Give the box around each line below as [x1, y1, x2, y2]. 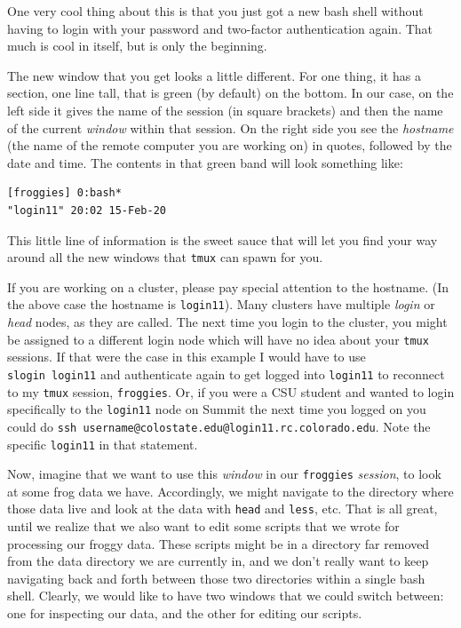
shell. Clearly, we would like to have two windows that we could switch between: [7, 586, 444, 605]
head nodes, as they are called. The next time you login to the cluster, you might [7, 313, 448, 331]
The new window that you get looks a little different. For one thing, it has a [7, 66, 421, 84]
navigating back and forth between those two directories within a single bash [7, 568, 425, 587]
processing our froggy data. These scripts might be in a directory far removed [7, 534, 430, 552]
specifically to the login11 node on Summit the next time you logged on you [7, 400, 426, 418]
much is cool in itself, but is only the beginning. [7, 36, 267, 55]
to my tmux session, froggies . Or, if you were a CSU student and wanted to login [7, 382, 455, 401]
